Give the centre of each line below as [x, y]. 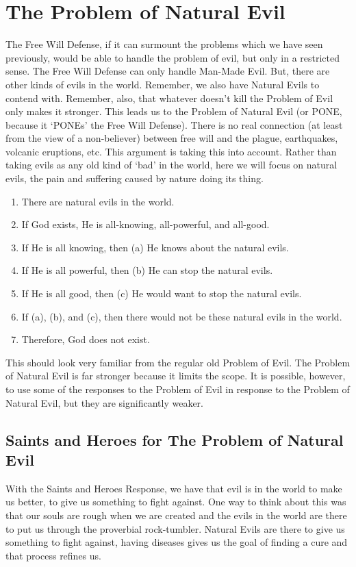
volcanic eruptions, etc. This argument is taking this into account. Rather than [171, 151]
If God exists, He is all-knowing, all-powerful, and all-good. [145, 224]
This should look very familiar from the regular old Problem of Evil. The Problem [178, 362]
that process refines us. [53, 555]
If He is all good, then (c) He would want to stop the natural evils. [162, 293]
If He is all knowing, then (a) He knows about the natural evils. [155, 247]
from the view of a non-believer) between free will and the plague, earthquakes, [172, 138]
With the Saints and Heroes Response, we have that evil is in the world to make [174, 488]
